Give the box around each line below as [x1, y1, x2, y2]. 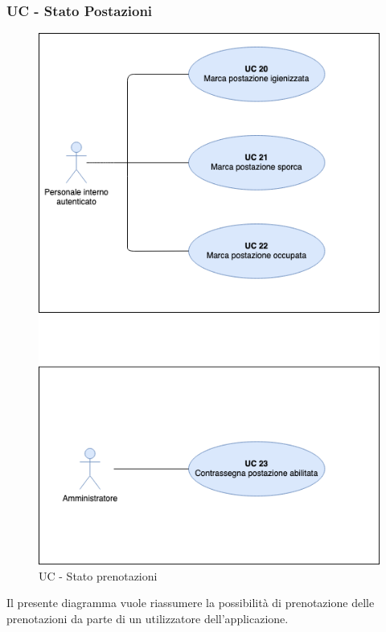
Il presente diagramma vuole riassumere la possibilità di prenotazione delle [6, 594, 375, 611]
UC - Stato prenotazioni [39, 567, 158, 584]
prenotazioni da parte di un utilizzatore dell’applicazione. [6, 609, 289, 626]
